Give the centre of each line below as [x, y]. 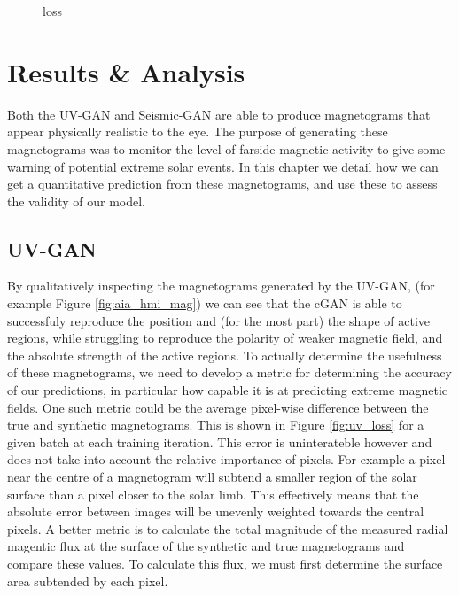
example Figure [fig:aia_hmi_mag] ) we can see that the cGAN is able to [205, 303]
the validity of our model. [77, 201]
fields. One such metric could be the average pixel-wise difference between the [218, 407]
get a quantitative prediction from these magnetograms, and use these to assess [222, 184]
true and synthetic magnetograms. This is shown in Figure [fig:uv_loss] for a [216, 425]
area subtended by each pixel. [88, 581]
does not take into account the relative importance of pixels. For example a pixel [226, 459]
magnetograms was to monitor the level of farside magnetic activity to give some [226, 148]
